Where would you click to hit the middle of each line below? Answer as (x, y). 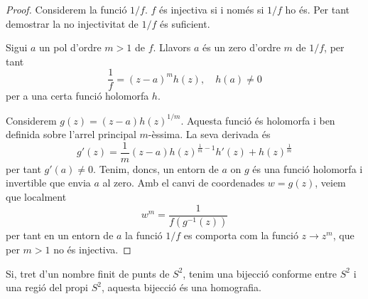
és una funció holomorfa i (308, 168)
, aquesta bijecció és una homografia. (181, 287)
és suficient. (185, 23)
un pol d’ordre (70, 47)
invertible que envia (48, 183)
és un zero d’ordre (242, 47)
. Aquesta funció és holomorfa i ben (258, 120)
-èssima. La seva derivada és (209, 134)
